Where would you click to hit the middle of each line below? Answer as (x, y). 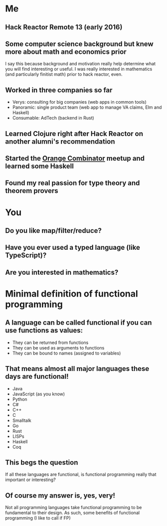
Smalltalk (22, 420)
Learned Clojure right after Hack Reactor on (74, 133)
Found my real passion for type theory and (73, 183)
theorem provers (32, 191)
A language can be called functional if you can (79, 323)
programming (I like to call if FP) (38, 518)
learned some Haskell (39, 166)
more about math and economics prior (66, 52)
